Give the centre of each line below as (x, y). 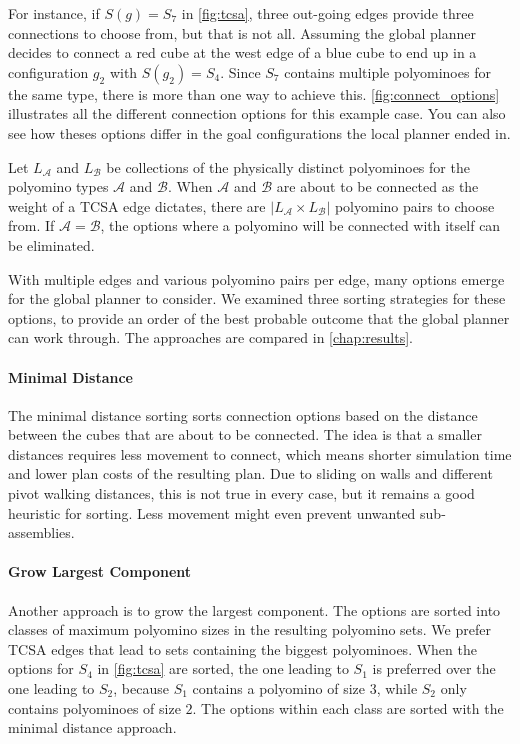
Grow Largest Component (100, 571)
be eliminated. (51, 244)
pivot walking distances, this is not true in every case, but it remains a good (241, 493)
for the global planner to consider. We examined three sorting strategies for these (257, 298)
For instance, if (54, 13)
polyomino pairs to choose (414, 205)
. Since (240, 71)
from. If (31, 225)
